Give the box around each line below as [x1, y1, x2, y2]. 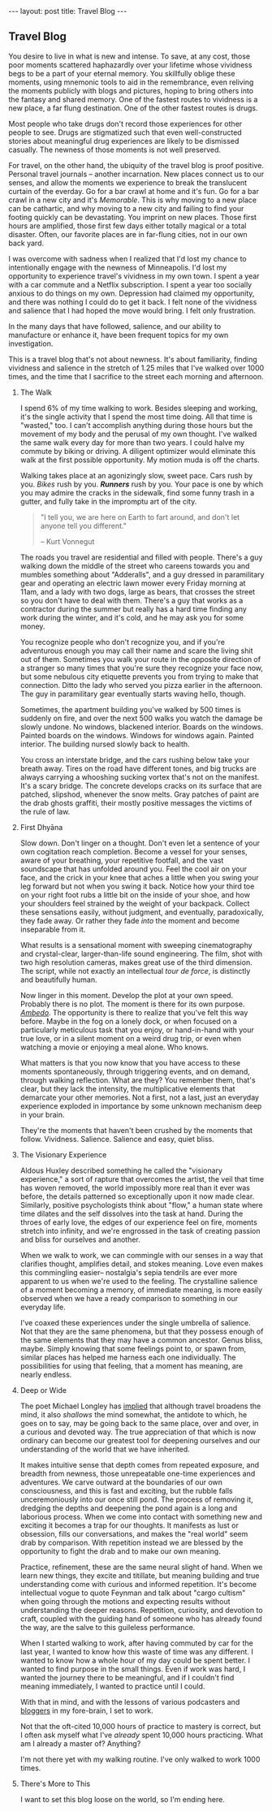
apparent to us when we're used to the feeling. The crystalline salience [19, 1276, 258, 1286]
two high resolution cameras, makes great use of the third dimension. [19, 957, 253, 967]
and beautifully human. [19, 975, 97, 984]
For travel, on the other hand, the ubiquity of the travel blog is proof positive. [8, 160, 264, 170]
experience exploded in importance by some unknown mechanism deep [19, 1101, 262, 1110]
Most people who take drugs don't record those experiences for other [8, 119, 243, 128]
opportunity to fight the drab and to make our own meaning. [19, 1546, 221, 1556]
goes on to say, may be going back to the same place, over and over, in [19, 1418, 259, 1428]
